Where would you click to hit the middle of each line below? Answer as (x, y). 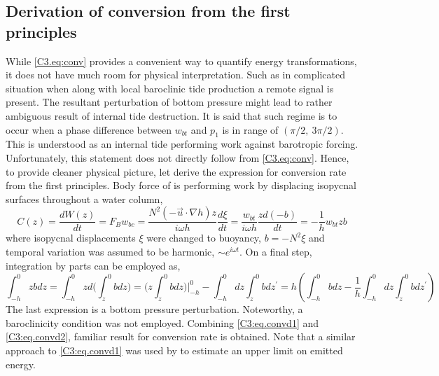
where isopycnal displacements (71, 238)
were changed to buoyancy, (204, 238)
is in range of (250, 129)
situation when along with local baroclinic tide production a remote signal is (170, 88)
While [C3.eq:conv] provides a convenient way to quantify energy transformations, (181, 61)
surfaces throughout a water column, (84, 199)
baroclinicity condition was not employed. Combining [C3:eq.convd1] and (162, 322)
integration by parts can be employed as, (93, 265)
